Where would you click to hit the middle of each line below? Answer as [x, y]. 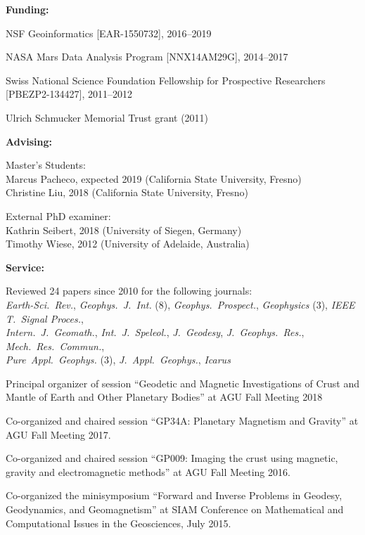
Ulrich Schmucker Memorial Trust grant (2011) [107, 117]
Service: [25, 267]
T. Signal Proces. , [45, 318]
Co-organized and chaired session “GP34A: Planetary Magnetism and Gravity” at [182, 421]
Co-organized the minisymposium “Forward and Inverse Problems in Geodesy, [174, 495]
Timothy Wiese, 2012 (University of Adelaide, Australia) [128, 244]
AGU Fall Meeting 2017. [58, 434]
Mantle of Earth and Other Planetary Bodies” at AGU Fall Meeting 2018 [164, 397]
